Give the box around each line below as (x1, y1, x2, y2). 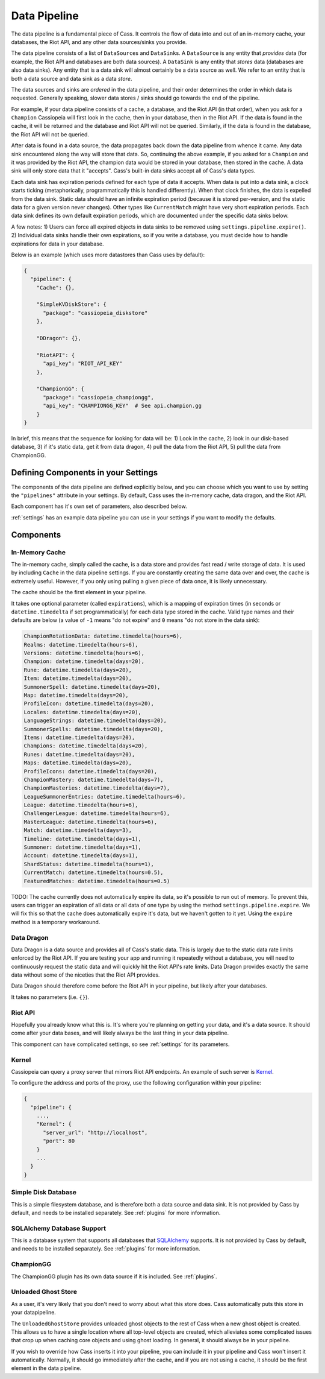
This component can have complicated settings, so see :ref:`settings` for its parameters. (11, 1041, 230, 1048)
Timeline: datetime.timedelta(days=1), (23, 835, 141, 842)
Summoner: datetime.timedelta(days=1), (23, 844, 141, 851)
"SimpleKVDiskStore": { (36, 301, 107, 308)
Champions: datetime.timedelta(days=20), (23, 743, 148, 749)
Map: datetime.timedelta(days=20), (23, 692, 129, 699)
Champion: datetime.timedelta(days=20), (23, 658, 144, 665)
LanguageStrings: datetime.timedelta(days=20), (23, 717, 167, 724)
